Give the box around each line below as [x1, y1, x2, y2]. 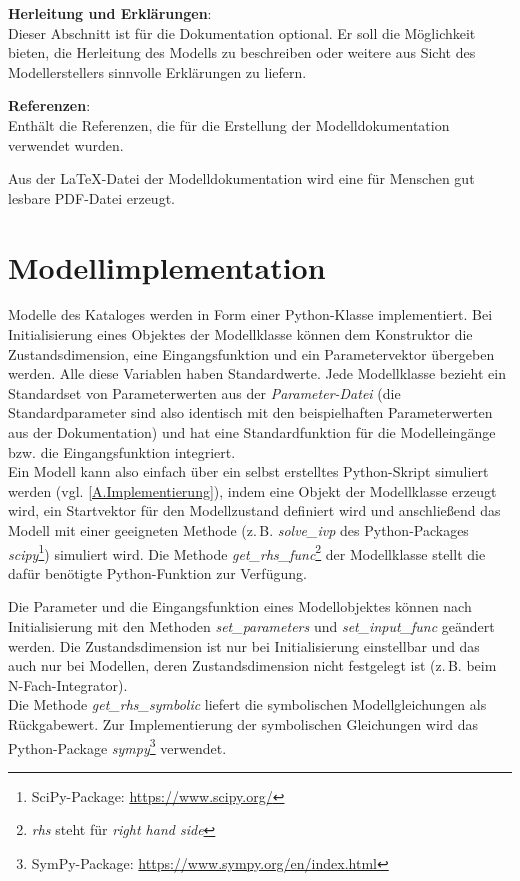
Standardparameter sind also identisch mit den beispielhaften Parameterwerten [8, 402, 493, 423]
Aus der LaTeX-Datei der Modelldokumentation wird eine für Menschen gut [8, 168, 475, 189]
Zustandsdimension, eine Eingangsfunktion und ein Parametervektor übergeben [8, 343, 495, 364]
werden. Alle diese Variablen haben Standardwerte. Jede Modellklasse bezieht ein [8, 363, 506, 384]
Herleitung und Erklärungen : [8, 3, 212, 23]
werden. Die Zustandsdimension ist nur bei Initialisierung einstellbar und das [8, 635, 480, 656]
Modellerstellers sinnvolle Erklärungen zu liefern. [8, 61, 307, 82]
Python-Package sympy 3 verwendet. [8, 734, 227, 758]
